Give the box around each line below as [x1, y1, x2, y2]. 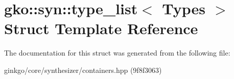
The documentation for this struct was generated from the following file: [4, 47, 230, 58]
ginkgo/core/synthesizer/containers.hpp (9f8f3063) [4, 64, 162, 75]
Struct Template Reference [4, 18, 198, 39]
